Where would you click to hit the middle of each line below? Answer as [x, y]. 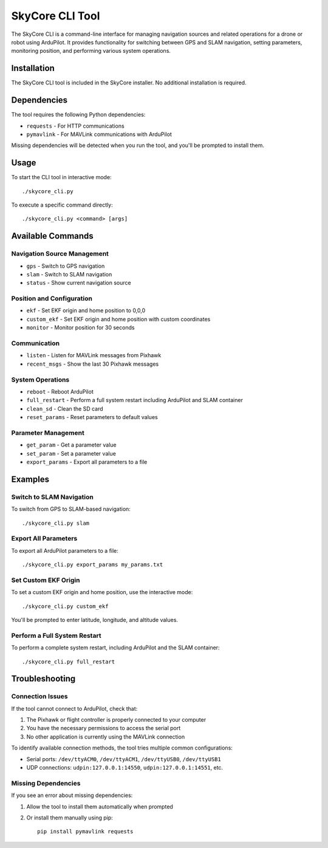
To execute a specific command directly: [62, 205]
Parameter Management [48, 433]
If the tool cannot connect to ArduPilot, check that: [74, 708]
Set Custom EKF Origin [46, 580]
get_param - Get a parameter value [71, 445]
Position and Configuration [52, 299]
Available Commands [52, 236]
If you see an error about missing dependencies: [72, 795]
